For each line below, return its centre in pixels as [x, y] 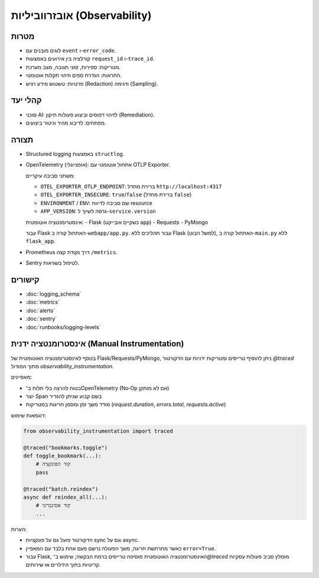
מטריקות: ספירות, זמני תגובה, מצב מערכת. [73, 67]
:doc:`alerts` [40, 310]
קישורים [25, 280]
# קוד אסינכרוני [53, 506]
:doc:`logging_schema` [53, 294]
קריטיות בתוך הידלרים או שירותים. [63, 565]
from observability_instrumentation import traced [98, 431]
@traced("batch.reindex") [61, 489]
